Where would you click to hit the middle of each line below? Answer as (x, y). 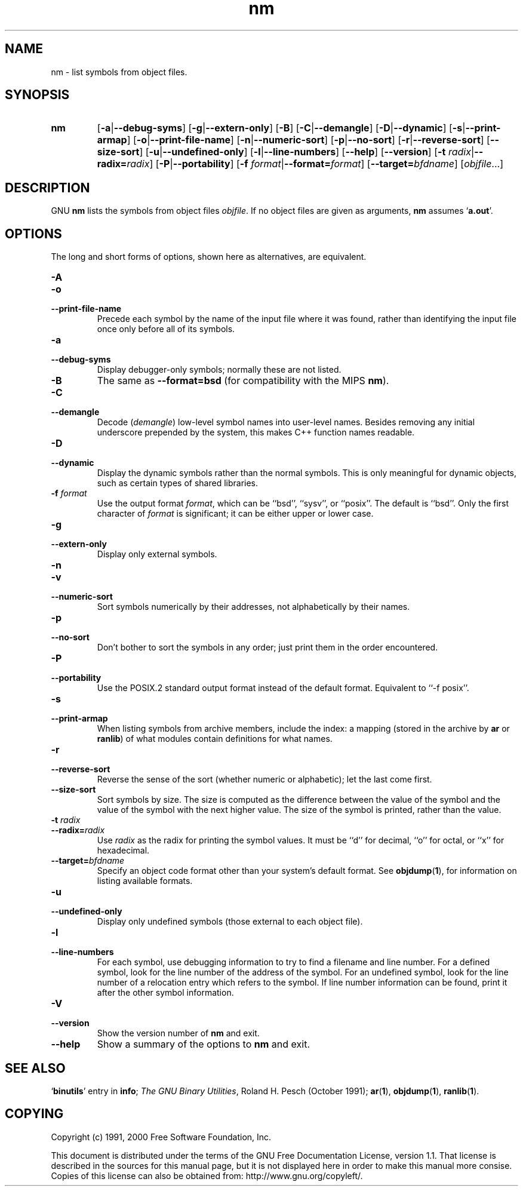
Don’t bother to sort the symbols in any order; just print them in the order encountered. (267, 647)
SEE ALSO (35, 1068)
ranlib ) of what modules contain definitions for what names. (215, 739)
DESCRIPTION (47, 188)
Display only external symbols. (157, 554)
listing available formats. (145, 881)
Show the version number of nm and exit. (178, 1033)
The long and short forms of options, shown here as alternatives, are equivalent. (209, 257)
